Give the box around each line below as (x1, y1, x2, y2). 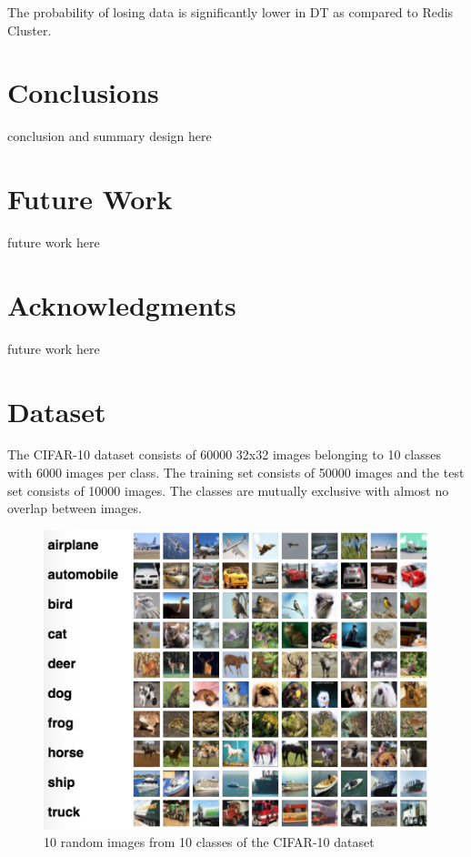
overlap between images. (7, 499, 142, 518)
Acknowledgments (7, 286, 236, 323)
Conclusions (7, 74, 159, 111)
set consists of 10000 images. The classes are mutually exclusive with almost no (7, 480, 449, 499)
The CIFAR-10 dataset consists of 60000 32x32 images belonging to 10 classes (7, 445, 441, 464)
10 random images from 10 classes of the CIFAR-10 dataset (44, 832, 375, 852)
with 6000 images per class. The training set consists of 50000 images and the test (7, 463, 465, 482)
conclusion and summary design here (7, 126, 212, 146)
